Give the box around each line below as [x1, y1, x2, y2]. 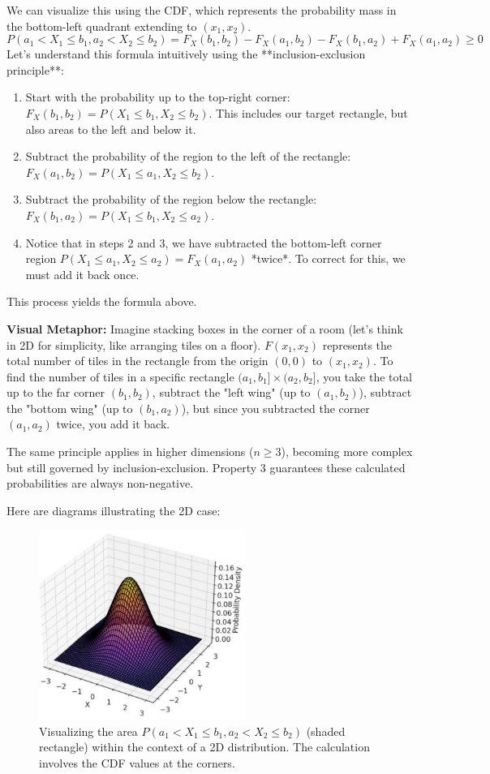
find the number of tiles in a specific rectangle [6, 368, 234, 385]
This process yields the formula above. [6, 293, 197, 310]
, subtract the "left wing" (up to [152, 384, 311, 401]
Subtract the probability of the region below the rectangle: [25, 191, 317, 208]
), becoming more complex [281, 443, 413, 460]
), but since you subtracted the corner [181, 399, 370, 416]
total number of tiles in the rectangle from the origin [6, 352, 269, 369]
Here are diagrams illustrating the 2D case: [6, 501, 221, 518]
